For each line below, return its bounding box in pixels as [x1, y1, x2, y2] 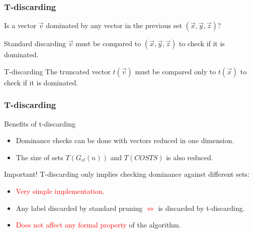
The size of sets [16, 152, 63, 162]
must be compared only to [135, 66, 216, 76]
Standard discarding [4, 38, 66, 49]
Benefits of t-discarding [4, 118, 75, 129]
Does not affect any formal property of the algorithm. [16, 219, 181, 230]
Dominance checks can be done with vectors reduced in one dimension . [16, 135, 234, 146]
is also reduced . [166, 152, 213, 162]
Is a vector [4, 20, 37, 31]
